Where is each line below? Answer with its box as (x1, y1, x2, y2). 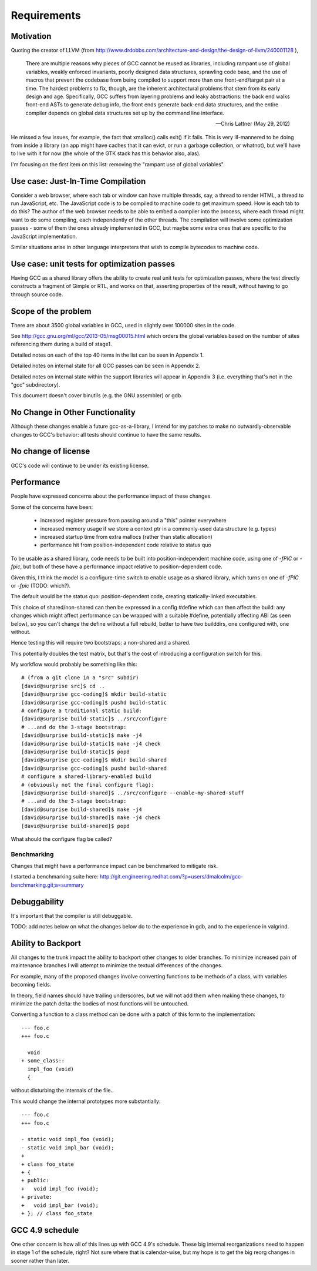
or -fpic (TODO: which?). (11, 582, 71, 589)
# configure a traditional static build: (21, 707, 142, 714)
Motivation (11, 31, 52, 41)
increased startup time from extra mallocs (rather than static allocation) (40, 534, 213, 540)
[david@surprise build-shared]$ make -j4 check (21, 814, 161, 821)
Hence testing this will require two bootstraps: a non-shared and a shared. (11, 639, 191, 646)
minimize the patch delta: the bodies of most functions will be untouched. (11, 1000, 189, 1007)
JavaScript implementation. (11, 233, 77, 240)
